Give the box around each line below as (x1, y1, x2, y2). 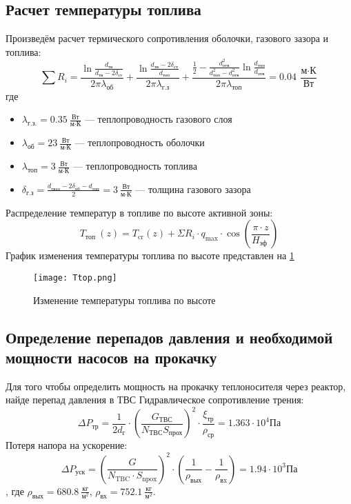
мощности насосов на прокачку (6, 346, 217, 367)
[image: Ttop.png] (33, 272, 117, 283)
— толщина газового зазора (135, 181, 251, 196)
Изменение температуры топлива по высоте (33, 292, 216, 307)
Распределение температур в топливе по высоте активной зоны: (6, 205, 273, 219)
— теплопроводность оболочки (74, 135, 205, 150)
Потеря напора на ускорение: (6, 438, 128, 452)
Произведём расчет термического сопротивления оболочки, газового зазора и (6, 31, 328, 46)
